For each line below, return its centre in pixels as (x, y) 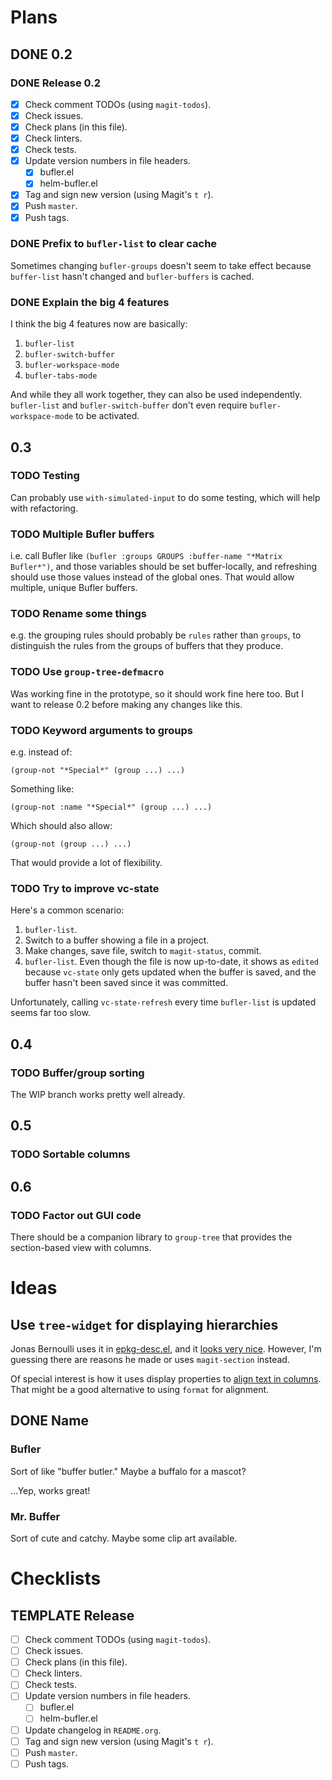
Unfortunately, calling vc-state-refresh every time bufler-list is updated (163, 1002)
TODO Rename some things (78, 614)
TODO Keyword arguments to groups (101, 730)
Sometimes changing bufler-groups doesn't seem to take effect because (161, 265)
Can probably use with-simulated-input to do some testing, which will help (165, 497)
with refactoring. (44, 508)
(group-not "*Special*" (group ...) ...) (98, 771)
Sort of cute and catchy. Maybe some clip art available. (124, 1538)
